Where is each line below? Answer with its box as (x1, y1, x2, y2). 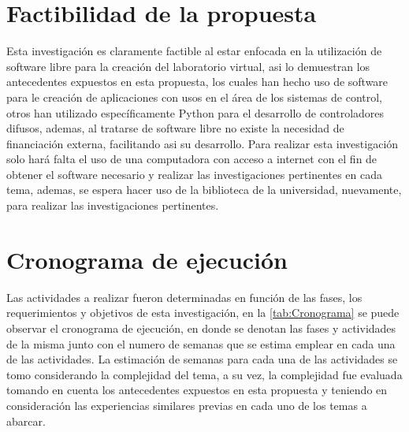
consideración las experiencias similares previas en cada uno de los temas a (6, 397, 367, 413)
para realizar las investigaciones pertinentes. (6, 197, 219, 214)
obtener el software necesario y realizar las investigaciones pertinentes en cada (6, 166, 383, 182)
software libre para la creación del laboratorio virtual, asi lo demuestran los (6, 58, 370, 74)
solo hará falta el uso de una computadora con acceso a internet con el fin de (6, 151, 377, 167)
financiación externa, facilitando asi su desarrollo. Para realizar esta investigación (6, 135, 399, 151)
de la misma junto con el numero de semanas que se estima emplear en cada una (6, 335, 396, 352)
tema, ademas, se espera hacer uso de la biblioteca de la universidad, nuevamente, (6, 181, 402, 198)
